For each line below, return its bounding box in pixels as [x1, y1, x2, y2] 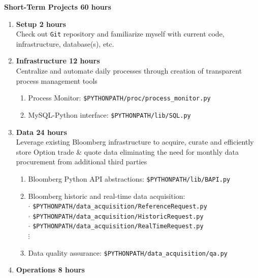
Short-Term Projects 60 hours [4, 2, 111, 12]
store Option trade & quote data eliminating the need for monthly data [16, 146, 239, 157]
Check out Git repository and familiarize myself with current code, [16, 28, 224, 39]
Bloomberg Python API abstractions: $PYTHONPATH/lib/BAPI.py [28, 173, 231, 184]
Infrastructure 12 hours [16, 55, 100, 66]
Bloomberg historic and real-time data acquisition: [28, 190, 185, 201]
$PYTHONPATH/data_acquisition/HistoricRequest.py [33, 213, 204, 220]
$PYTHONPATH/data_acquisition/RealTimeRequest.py [33, 223, 204, 230]
